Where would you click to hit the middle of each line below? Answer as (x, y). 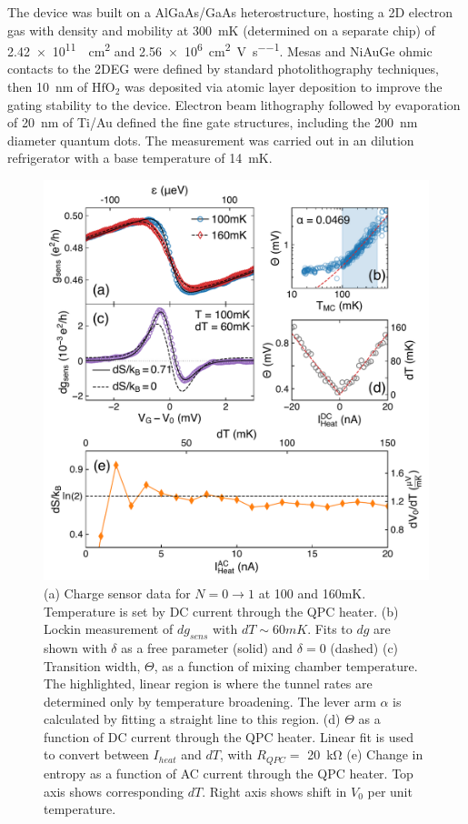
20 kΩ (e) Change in (365, 754)
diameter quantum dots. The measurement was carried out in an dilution (211, 140)
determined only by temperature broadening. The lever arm (210, 701)
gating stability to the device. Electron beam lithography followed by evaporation (234, 104)
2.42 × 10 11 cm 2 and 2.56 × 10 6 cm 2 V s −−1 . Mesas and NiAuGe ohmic (220, 50)
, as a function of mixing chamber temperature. (286, 665)
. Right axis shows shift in (274, 791)
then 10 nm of (48, 87)
